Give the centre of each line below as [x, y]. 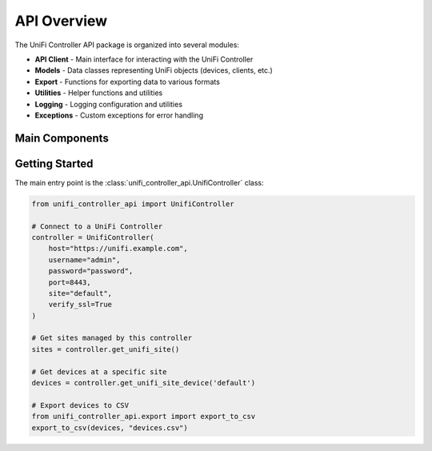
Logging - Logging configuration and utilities [109, 104]
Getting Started [54, 164]
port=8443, [70, 282]
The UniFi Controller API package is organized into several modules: [127, 45]
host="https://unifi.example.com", [118, 249]
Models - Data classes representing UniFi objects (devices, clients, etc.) [154, 70]
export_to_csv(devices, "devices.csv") [110, 427]
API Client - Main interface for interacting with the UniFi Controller [144, 59]
